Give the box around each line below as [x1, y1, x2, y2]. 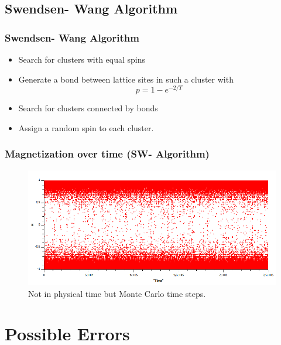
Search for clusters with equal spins [18, 53, 146, 65]
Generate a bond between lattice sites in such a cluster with [18, 73, 234, 85]
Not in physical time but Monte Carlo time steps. [28, 287, 206, 299]
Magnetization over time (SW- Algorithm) [5, 146, 210, 161]
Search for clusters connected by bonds [18, 102, 158, 114]
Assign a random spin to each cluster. [18, 121, 154, 134]
